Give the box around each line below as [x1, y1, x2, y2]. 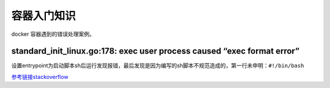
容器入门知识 [11, 9, 76, 22]
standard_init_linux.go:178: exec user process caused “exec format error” [11, 46, 299, 56]
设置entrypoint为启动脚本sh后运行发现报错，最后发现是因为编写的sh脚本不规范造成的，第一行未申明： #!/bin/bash [11, 62, 304, 69]
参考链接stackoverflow [11, 73, 68, 80]
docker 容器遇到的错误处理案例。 [11, 30, 95, 38]
